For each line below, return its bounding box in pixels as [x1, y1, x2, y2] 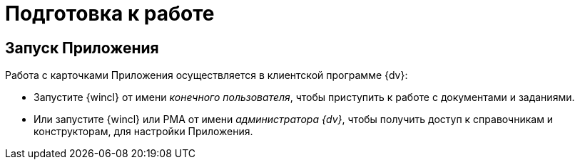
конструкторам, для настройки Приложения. [34, 125, 253, 138]
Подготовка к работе [5, 1, 215, 26]
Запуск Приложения [5, 38, 159, 57]
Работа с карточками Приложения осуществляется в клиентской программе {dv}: [5, 69, 408, 82]
